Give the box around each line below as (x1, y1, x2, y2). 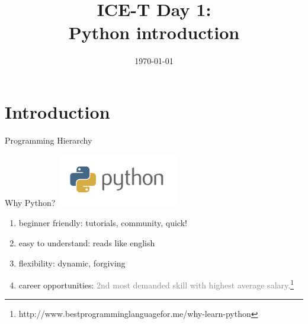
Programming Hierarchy (5, 134, 92, 146)
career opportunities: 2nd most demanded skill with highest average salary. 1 (18, 277, 294, 291)
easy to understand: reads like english (18, 237, 155, 249)
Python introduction (68, 20, 240, 45)
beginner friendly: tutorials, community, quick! (18, 217, 187, 229)
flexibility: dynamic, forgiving (18, 256, 126, 269)
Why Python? (5, 196, 56, 209)
